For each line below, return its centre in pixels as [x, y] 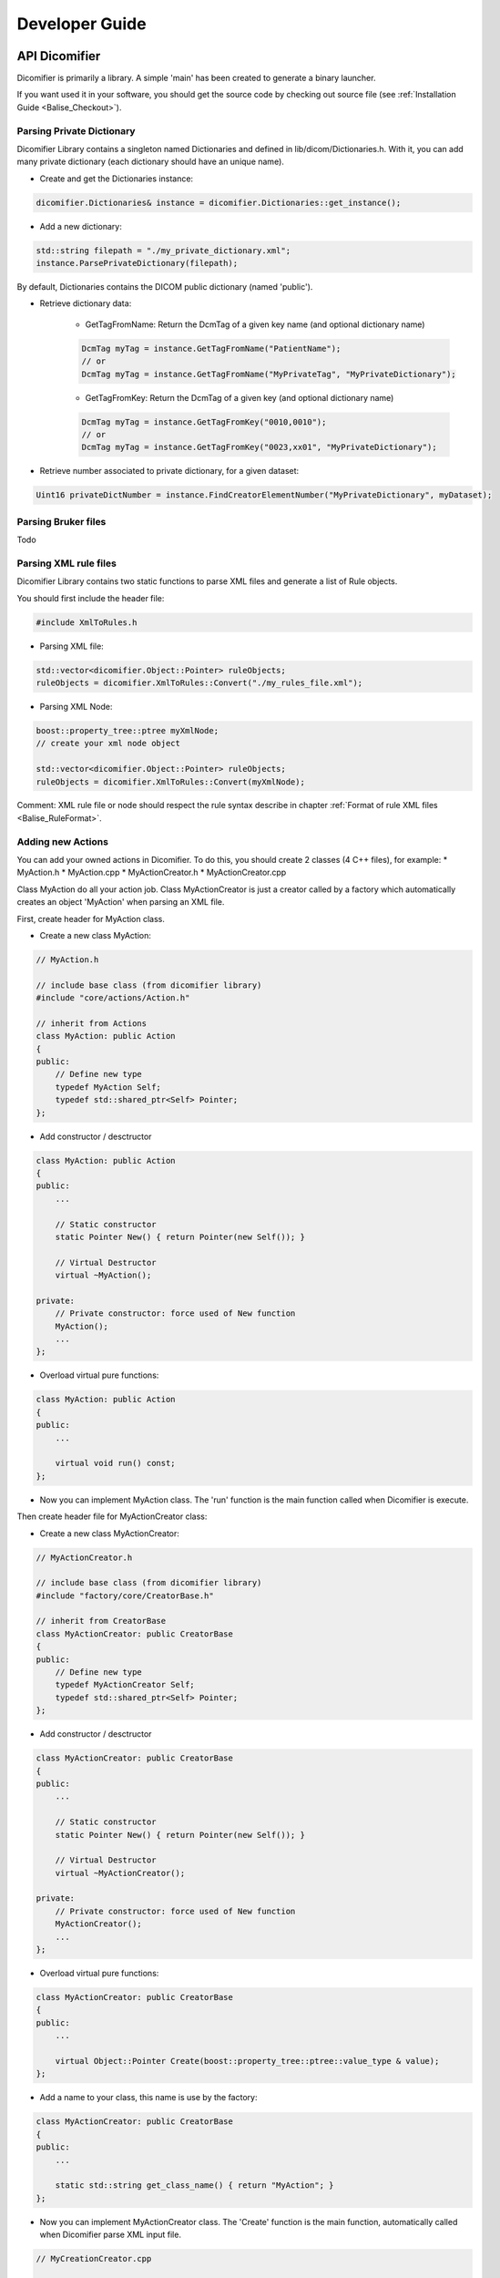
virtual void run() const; [116, 1463]
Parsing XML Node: [76, 706]
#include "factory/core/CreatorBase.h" [125, 1596]
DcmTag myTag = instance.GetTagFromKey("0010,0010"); [204, 422]
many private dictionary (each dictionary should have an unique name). [150, 162]
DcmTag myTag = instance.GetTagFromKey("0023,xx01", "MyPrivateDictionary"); [259, 447]
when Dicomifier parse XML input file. [111, 2235]
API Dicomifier [59, 56]
